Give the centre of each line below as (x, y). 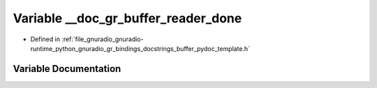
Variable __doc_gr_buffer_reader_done (127, 18)
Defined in (45, 39)
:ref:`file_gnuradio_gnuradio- (103, 39)
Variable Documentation (67, 69)
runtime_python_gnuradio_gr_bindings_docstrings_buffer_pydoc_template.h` (140, 48)
